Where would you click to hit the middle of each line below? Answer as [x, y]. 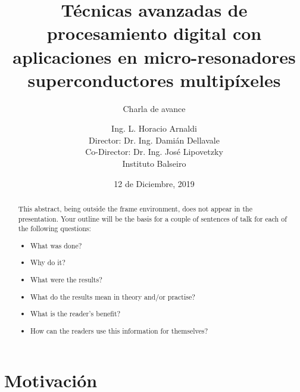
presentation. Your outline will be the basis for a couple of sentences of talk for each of [152, 218]
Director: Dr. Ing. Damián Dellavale [154, 140]
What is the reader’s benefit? [76, 314]
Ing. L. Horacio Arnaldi [154, 128]
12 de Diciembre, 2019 [154, 183]
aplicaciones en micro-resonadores [154, 56]
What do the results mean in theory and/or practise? [113, 296]
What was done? [56, 245]
